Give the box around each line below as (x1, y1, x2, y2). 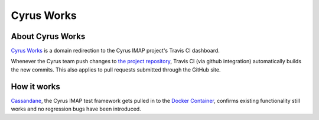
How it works (11, 82, 60, 92)
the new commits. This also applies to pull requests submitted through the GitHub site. (11, 66, 221, 73)
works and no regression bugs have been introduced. (11, 105, 141, 112)
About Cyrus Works (11, 31, 86, 41)
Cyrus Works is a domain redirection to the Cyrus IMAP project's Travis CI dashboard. (11, 47, 220, 54)
